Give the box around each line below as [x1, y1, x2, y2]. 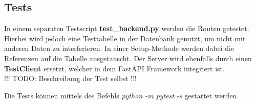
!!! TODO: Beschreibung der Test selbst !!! [4, 73, 137, 84]
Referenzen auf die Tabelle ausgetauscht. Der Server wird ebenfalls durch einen [4, 53, 252, 63]
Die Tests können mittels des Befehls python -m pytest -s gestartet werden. [4, 90, 239, 100]
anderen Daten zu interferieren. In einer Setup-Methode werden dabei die [4, 43, 234, 54]
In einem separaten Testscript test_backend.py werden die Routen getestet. [4, 23, 249, 34]
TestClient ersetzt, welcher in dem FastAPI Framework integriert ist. [4, 63, 225, 73]
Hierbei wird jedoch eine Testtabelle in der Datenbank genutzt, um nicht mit [4, 33, 246, 43]
